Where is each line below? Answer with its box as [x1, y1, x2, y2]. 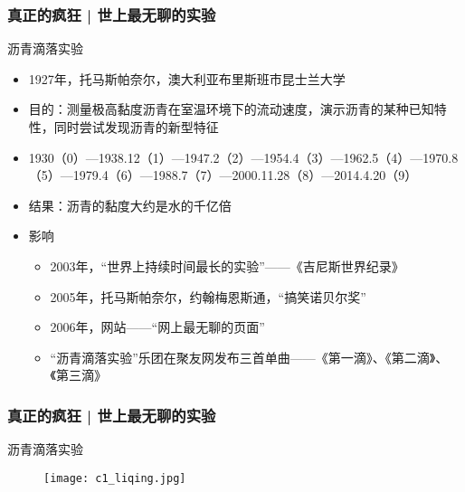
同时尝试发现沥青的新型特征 [53, 118, 219, 136]
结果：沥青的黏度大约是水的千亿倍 [28, 195, 232, 214]
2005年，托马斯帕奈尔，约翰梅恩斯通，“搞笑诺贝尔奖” [50, 287, 366, 306]
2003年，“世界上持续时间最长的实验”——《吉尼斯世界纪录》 [50, 256, 404, 275]
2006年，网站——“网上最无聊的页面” [50, 317, 265, 336]
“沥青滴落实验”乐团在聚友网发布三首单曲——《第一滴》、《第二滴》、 [50, 347, 449, 366]
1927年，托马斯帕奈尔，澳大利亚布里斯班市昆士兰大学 [28, 69, 346, 88]
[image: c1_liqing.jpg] [43, 471, 186, 485]
